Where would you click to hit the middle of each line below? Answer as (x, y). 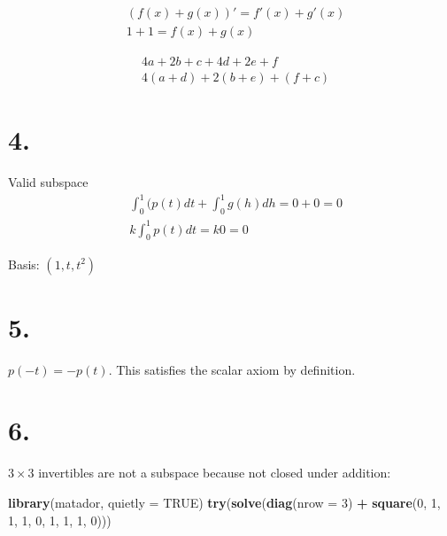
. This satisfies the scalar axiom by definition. (232, 369)
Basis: (24, 264)
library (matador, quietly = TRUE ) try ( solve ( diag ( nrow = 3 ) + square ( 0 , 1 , (224, 502)
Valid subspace (48, 182)
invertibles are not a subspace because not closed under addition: (215, 473)
